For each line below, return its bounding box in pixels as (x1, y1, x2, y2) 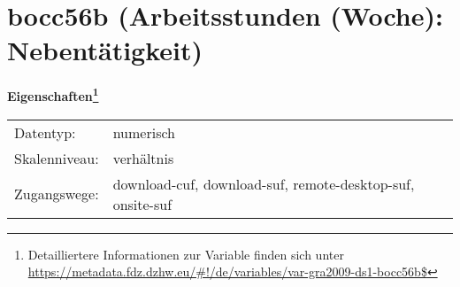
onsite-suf (112, 193, 172, 214)
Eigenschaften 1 (7, 84, 99, 105)
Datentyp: (14, 121, 76, 143)
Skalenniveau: (14, 147, 99, 168)
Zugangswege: (14, 183, 99, 205)
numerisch (112, 121, 175, 143)
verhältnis (112, 147, 174, 168)
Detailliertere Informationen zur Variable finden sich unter (27, 244, 344, 263)
